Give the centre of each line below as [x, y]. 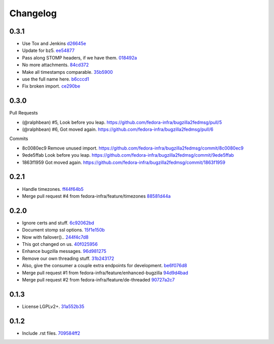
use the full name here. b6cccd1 [56, 79]
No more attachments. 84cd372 [55, 65]
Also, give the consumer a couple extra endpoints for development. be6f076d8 [105, 266]
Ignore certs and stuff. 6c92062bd [58, 223]
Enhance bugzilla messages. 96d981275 [64, 251]
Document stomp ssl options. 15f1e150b [63, 230]
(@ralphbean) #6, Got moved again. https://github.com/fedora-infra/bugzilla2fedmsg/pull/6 [118, 129]
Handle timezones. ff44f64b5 [53, 189]
